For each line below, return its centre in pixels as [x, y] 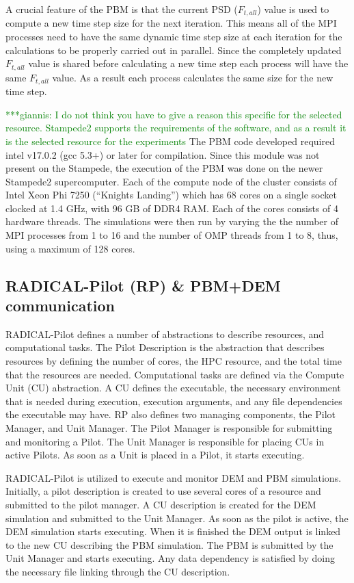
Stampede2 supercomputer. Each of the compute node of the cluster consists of [171, 181]
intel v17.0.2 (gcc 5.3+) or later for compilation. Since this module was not [163, 154]
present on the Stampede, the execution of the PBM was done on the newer [164, 168]
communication [60, 306]
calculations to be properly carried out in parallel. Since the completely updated [174, 50]
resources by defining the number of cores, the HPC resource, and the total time [174, 361]
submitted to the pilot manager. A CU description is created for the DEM [161, 504]
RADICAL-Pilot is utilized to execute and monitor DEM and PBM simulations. [174, 477]
